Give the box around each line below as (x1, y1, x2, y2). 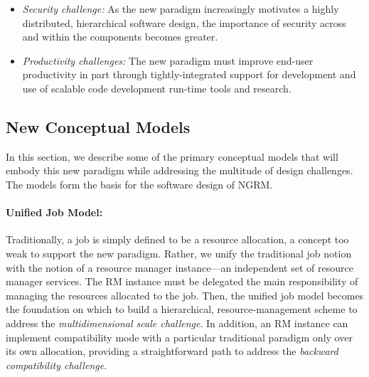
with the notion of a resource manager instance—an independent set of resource (6, 260, 353, 275)
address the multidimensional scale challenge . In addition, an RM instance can (6, 315, 348, 330)
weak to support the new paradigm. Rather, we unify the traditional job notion (6, 245, 352, 260)
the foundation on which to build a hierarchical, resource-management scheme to (6, 302, 358, 317)
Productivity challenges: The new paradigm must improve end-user (22, 53, 314, 68)
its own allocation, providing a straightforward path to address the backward (6, 344, 338, 359)
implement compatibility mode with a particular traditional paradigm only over (6, 329, 353, 344)
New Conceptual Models (6, 115, 191, 137)
